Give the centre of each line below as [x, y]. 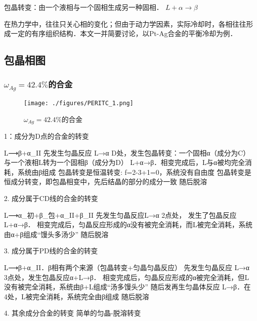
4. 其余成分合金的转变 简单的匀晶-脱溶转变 [72, 313]
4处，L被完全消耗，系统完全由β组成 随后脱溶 [77, 296]
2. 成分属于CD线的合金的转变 [51, 198]
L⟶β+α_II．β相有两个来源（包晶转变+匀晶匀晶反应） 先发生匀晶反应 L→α [127, 267]
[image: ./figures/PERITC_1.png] [79, 103]
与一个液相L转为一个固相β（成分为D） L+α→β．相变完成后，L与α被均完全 [125, 162]
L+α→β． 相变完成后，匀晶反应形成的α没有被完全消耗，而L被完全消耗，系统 [128, 224]
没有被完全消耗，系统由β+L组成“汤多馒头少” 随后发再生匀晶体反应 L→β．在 [128, 287]
